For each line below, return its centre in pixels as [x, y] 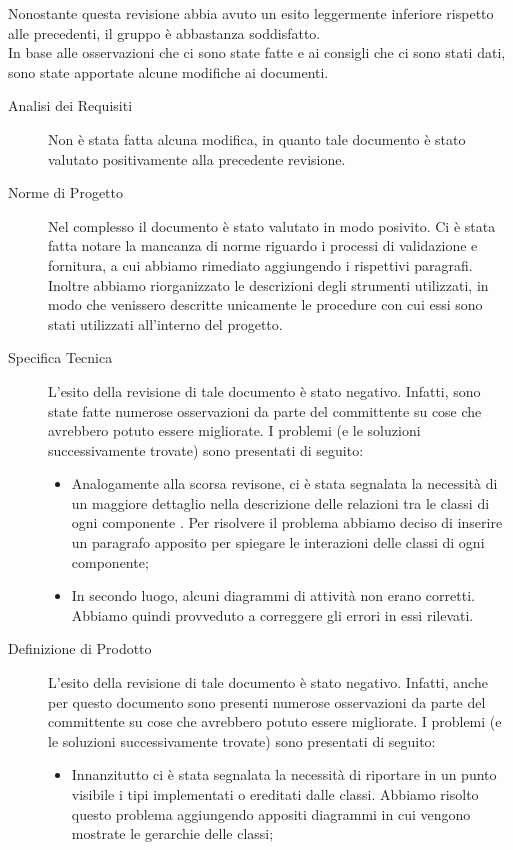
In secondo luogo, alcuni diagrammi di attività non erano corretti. [273, 595]
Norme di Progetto [65, 192]
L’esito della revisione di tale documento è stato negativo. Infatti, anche [268, 682]
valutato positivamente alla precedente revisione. [197, 158]
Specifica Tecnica [60, 357]
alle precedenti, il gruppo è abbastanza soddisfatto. [164, 32]
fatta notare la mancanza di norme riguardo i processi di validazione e [263, 245]
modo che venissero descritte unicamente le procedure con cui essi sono [265, 304]
